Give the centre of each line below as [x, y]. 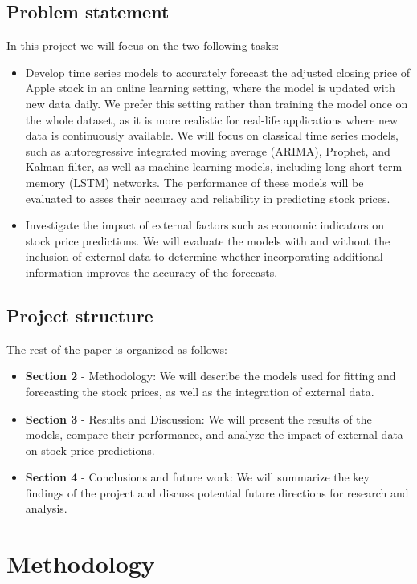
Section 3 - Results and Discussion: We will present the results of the [198, 418]
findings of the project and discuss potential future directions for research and [217, 492]
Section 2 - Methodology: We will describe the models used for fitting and [211, 376]
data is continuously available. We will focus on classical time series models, [212, 135]
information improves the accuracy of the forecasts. [151, 272]
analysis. [46, 508]
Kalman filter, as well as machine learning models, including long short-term [214, 166]
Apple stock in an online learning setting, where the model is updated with [210, 88]
